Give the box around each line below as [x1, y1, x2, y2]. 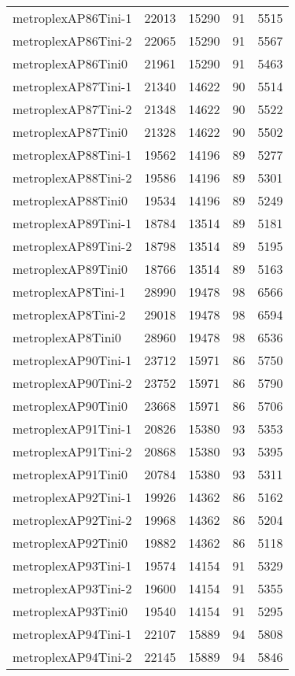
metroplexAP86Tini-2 [13, 31, 132, 50]
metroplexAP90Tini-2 [13, 374, 132, 392]
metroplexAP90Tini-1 [13, 351, 132, 369]
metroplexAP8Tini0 [13, 328, 122, 346]
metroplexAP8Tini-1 [13, 283, 126, 301]
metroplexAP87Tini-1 [13, 77, 132, 95]
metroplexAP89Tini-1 [13, 214, 132, 232]
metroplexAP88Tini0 [13, 191, 128, 209]
